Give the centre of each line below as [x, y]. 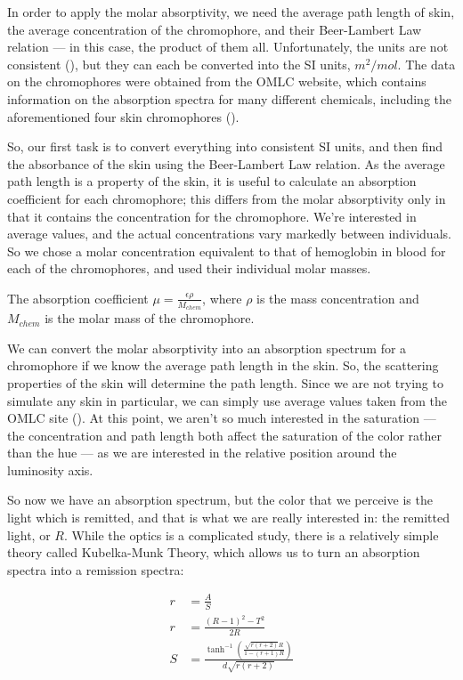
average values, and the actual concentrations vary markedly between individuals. [229, 234]
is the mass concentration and [338, 298]
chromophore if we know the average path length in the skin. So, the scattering [223, 365]
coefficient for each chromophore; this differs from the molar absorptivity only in [227, 198]
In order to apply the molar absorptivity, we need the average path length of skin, [231, 12]
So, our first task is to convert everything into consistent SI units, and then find [225, 146]
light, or [29, 534]
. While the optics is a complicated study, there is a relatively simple [251, 534]
